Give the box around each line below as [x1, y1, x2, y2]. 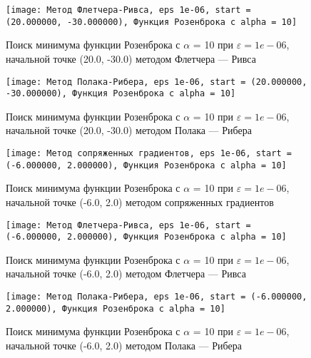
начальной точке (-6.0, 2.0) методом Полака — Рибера [6, 337, 242, 352]
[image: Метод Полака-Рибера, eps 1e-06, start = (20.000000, [6, 76, 307, 87]
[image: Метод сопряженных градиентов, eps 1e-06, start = [6, 148, 292, 158]
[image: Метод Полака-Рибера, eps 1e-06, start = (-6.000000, [6, 292, 307, 302]
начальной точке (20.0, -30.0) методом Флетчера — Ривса [6, 51, 256, 66]
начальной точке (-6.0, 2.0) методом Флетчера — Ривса [6, 266, 246, 281]
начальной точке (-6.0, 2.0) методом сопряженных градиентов [6, 194, 274, 209]
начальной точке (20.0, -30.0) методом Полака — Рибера [6, 123, 252, 138]
